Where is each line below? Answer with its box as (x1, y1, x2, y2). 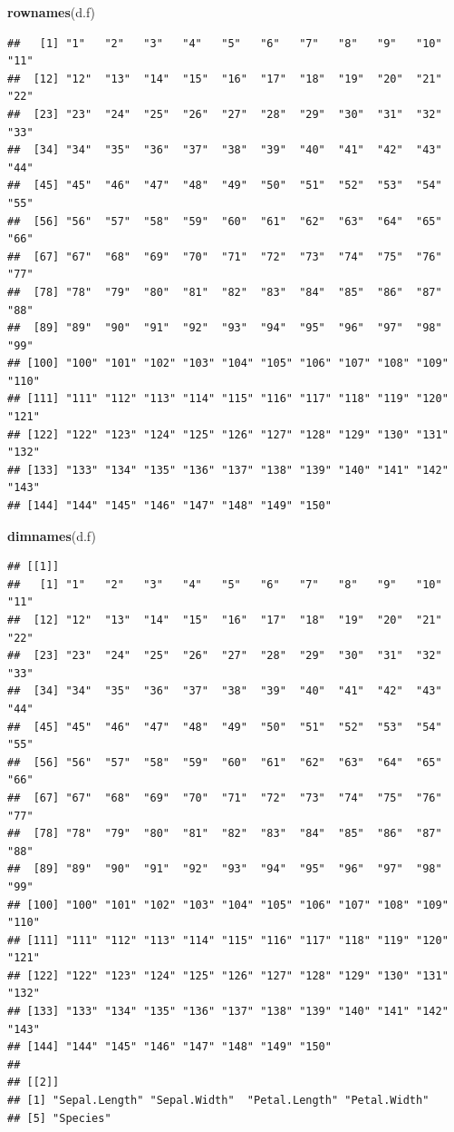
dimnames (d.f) (7, 526, 96, 545)
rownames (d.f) (7, 3, 96, 21)
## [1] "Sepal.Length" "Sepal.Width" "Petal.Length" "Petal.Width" (7, 1094, 430, 1107)
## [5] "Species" (7, 1111, 111, 1125)
